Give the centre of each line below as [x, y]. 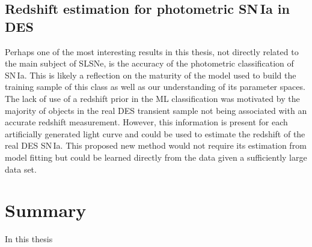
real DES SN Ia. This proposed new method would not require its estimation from [156, 145]
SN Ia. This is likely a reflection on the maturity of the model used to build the [151, 75]
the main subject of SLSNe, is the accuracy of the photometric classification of [149, 63]
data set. [21, 169]
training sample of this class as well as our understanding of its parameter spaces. [155, 87]
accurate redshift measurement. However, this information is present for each [146, 122]
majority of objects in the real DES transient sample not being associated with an [156, 110]
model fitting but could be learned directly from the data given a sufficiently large [156, 157]
